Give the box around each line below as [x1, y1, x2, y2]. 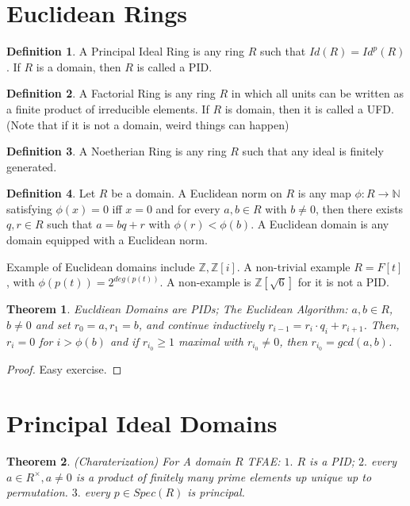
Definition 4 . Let [6, 185, 96, 201]
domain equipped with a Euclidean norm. [6, 232, 208, 248]
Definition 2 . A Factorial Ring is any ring [6, 85, 216, 102]
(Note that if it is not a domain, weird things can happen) [6, 116, 289, 132]
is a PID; [309, 453, 355, 470]
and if [109, 332, 139, 349]
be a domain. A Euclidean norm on [111, 185, 282, 201]
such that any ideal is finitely [242, 143, 384, 159]
